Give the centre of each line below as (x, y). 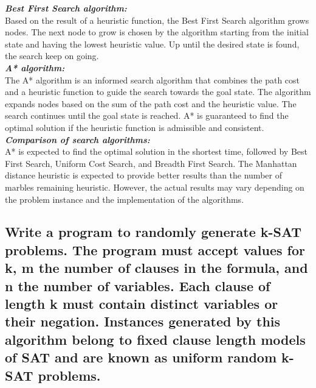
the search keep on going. (52, 56)
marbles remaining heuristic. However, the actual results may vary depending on (155, 187)
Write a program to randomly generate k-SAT (153, 232)
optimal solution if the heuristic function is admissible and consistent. (135, 127)
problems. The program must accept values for (155, 249)
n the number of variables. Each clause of (138, 285)
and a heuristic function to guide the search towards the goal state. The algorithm (158, 92)
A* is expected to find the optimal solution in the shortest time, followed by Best (156, 151)
